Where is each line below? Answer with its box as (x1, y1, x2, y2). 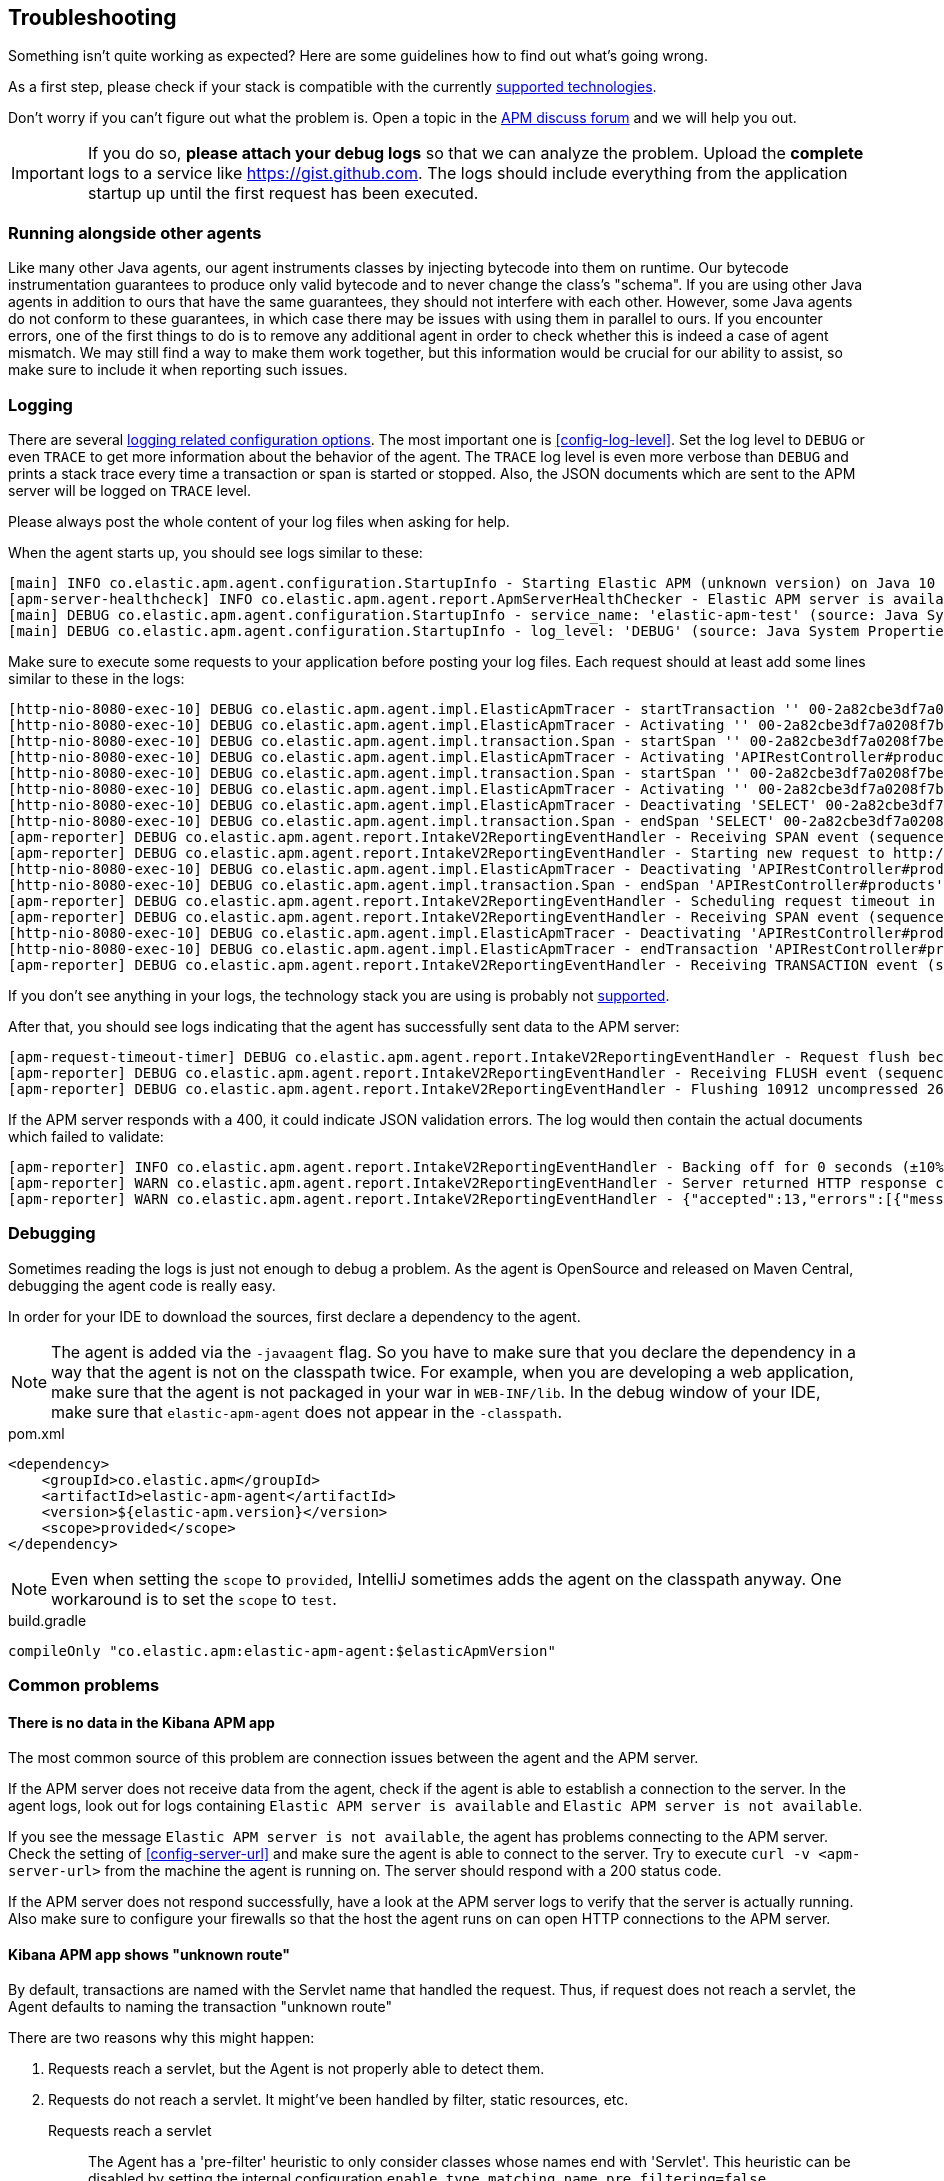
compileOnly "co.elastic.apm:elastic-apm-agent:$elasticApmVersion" (8, 1642, 556, 1659)
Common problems (8, 1675, 160, 1696)
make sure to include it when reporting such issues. (8, 361, 348, 379)
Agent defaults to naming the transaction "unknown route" (8, 1998, 392, 2016)
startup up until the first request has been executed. (87, 183, 479, 204)
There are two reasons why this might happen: (8, 2029, 315, 2047)
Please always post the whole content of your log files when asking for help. (8, 512, 510, 530)
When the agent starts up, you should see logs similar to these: (8, 543, 423, 561)
